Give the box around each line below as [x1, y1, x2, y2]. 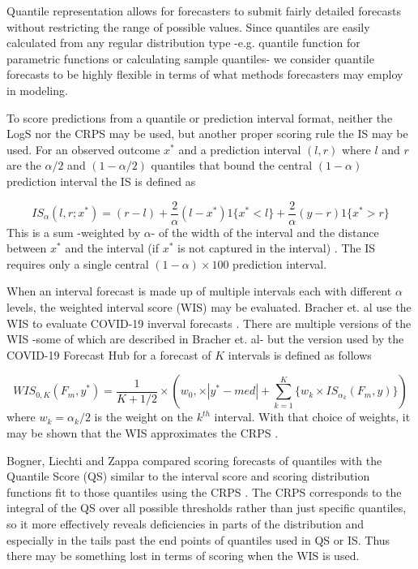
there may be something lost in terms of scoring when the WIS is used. [6, 547, 360, 564]
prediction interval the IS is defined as [6, 172, 196, 189]
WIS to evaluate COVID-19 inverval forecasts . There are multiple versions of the [6, 314, 412, 331]
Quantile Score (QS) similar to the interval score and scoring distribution [6, 468, 370, 485]
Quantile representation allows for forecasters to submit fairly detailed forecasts [6, 2, 401, 19]
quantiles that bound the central [151, 157, 313, 174]
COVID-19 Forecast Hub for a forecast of [6, 346, 211, 363]
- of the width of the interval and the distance [151, 223, 379, 240]
